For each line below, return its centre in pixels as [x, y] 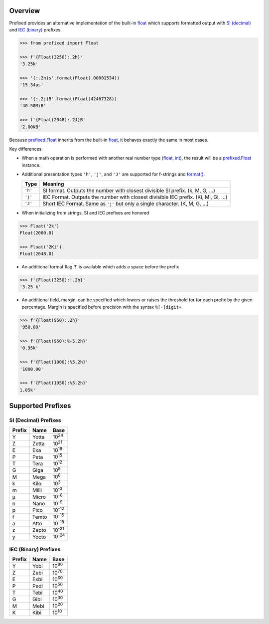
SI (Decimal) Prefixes [35, 420]
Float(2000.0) [37, 233]
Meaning [53, 184]
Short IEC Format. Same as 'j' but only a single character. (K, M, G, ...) [126, 204]
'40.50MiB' [33, 106]
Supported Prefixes [40, 406]
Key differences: [26, 149]
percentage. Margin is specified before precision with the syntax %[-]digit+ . [102, 307]
